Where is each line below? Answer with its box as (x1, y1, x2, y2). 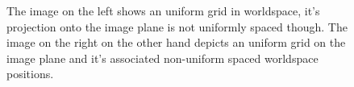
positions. (6, 65, 54, 82)
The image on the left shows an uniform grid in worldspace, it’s (6, 2, 320, 19)
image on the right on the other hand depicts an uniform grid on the (6, 34, 346, 51)
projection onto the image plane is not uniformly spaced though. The (6, 18, 348, 35)
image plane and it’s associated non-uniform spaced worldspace (6, 49, 319, 66)
